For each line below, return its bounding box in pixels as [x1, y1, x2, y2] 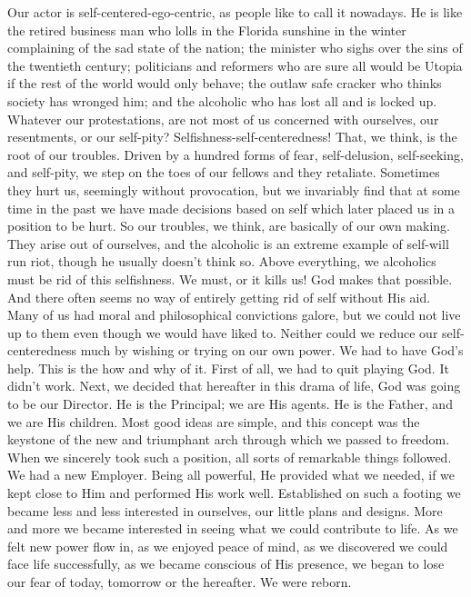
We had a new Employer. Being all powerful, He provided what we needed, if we [7, 465, 456, 484]
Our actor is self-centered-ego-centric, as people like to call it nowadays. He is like [7, 3, 463, 21]
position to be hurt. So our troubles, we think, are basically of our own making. [7, 216, 450, 235]
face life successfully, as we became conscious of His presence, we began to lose [7, 554, 445, 573]
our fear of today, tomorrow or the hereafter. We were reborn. [7, 572, 352, 591]
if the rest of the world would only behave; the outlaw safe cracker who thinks [7, 74, 442, 93]
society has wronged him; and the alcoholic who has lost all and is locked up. [7, 91, 437, 110]
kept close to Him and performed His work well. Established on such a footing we [7, 483, 461, 502]
